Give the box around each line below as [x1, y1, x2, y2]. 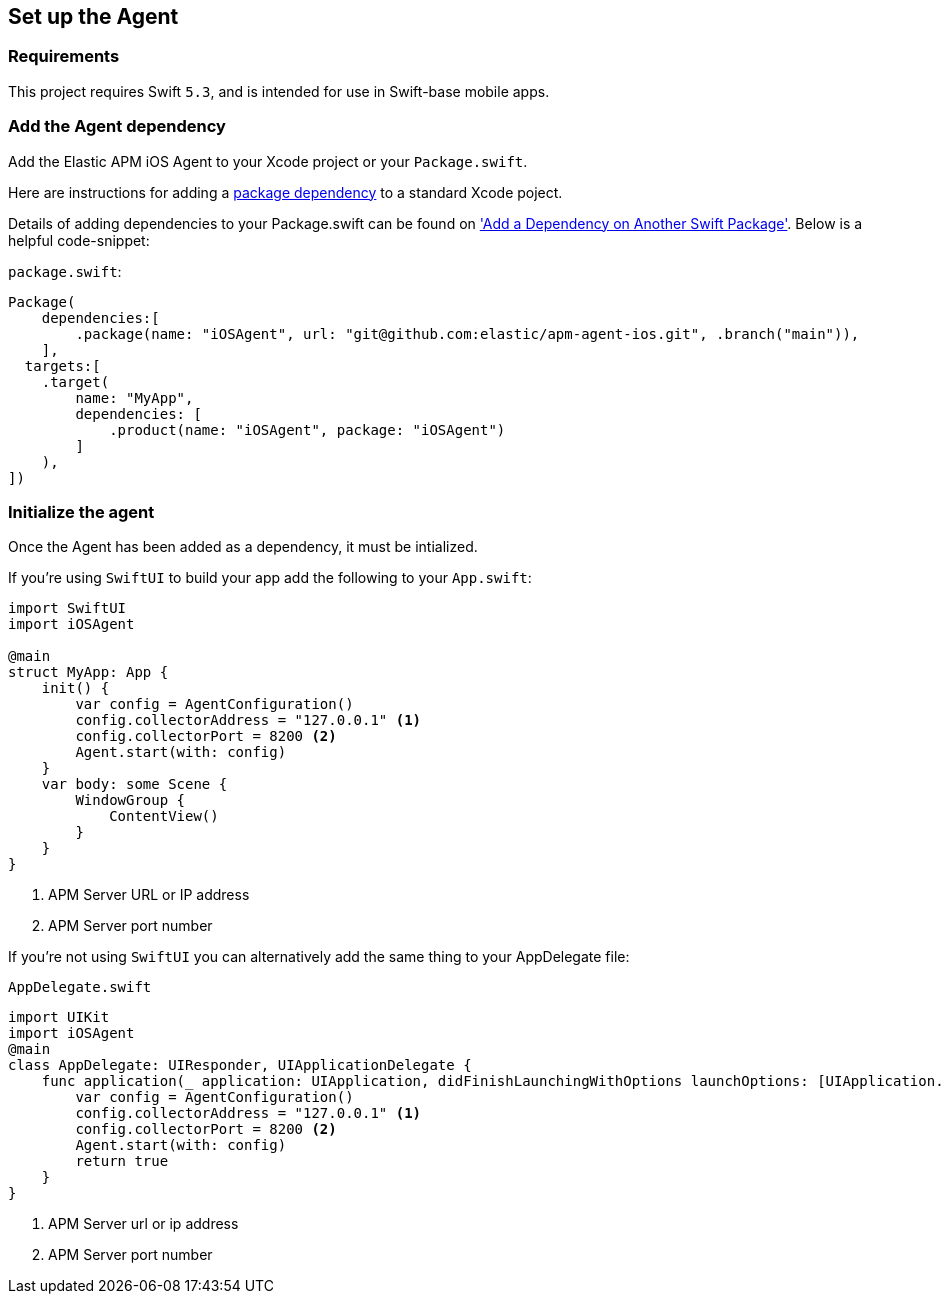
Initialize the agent [8, 501, 155, 522]
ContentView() [109, 808, 219, 825]
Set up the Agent [8, 4, 179, 29]
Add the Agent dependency [8, 116, 226, 137]
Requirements [8, 46, 120, 67]
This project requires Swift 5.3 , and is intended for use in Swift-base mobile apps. [8, 82, 550, 100]
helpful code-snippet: [8, 231, 150, 249]
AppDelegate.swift [8, 979, 152, 996]
